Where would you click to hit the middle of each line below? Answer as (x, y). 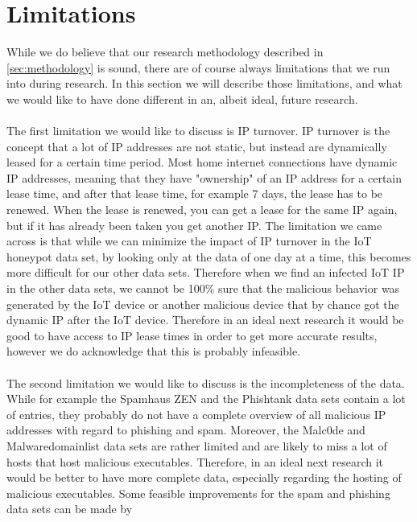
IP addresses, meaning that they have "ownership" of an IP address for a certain (204, 177)
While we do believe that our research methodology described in (165, 52)
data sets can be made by (70, 509)
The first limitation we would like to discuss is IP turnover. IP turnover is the (198, 131)
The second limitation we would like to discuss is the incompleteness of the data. (206, 382)
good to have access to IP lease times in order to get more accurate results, (192, 335)
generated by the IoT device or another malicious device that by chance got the (203, 304)
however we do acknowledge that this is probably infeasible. (154, 351)
